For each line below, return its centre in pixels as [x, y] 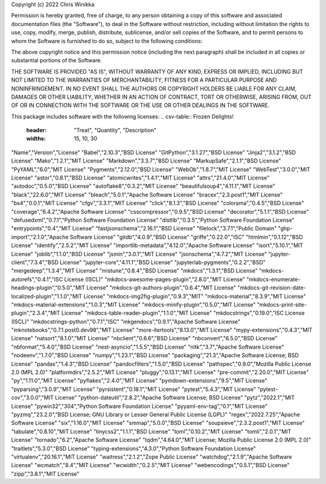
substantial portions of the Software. [56, 60]
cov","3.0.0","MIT [32, 398]
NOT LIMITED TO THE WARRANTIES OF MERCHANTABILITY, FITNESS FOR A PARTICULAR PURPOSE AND [144, 80]
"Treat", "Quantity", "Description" [115, 131]
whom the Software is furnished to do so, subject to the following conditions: [107, 41]
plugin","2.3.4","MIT [36, 313]
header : [36, 131]
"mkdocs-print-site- [282, 305]
